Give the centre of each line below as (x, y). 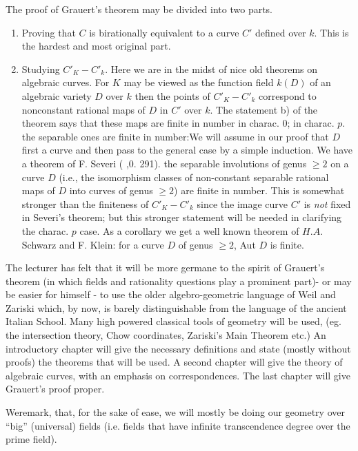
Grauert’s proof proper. (55, 389)
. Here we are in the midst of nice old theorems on (211, 69)
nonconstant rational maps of (83, 109)
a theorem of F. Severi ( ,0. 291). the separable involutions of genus (164, 163)
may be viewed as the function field (199, 82)
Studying (41, 69)
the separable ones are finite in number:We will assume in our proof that (175, 136)
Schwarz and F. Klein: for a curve (93, 244)
